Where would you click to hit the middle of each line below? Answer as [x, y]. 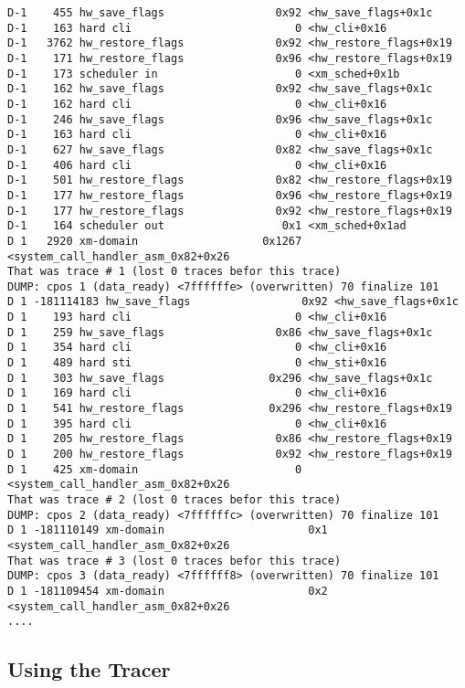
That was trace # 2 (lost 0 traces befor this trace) [174, 500]
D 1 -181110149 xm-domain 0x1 [168, 530]
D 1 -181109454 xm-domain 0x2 [168, 591]
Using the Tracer [89, 669]
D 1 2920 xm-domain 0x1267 [155, 241]
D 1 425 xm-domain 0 [155, 469]
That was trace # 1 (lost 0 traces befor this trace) [174, 272]
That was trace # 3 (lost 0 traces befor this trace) [174, 561]
